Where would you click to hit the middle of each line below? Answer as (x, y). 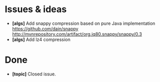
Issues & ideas (36, 9)
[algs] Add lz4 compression (41, 39)
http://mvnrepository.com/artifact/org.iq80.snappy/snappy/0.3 (77, 34)
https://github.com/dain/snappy (45, 28)
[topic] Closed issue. (34, 74)
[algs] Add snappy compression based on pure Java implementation (84, 23)
